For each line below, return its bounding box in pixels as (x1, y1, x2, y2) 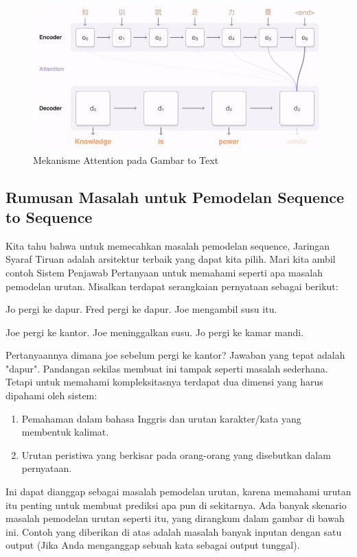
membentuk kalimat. (21, 425, 109, 439)
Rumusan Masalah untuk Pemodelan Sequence (5, 186, 345, 207)
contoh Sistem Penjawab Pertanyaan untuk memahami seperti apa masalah (5, 265, 323, 279)
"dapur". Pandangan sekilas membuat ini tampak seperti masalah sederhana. (5, 361, 328, 375)
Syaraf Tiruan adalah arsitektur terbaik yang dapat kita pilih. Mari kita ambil (5, 252, 336, 266)
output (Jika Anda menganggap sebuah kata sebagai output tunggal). (5, 538, 300, 552)
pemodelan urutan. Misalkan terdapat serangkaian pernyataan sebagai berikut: (5, 278, 338, 293)
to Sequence (5, 206, 93, 227)
